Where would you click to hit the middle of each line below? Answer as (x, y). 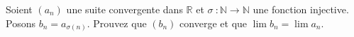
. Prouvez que (117, 23)
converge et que (214, 23)
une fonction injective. (301, 9)
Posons (21, 23)
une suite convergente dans (125, 9)
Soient (19, 9)
